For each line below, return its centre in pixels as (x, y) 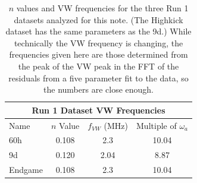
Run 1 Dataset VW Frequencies (98, 110)
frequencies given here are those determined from (98, 54)
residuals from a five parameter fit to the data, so (98, 78)
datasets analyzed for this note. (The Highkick (98, 19)
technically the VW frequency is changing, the (98, 42)
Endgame (26, 170)
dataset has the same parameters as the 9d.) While (98, 31)
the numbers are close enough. (99, 89)
